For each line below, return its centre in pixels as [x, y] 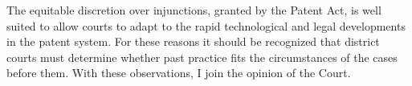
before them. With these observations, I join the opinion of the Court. [179, 73]
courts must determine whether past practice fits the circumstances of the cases [202, 57]
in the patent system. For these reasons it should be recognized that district [193, 41]
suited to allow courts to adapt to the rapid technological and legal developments [206, 25]
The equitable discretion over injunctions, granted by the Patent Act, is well [194, 10]
